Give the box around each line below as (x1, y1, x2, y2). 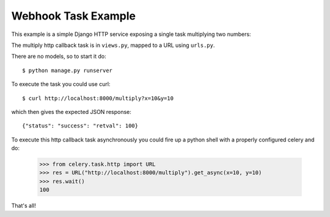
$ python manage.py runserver (22, 67, 113, 74)
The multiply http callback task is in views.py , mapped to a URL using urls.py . (11, 41, 215, 49)
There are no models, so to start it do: (11, 52, 106, 60)
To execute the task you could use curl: (11, 80, 111, 88)
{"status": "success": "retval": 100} (22, 123, 139, 129)
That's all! (11, 202, 36, 210)
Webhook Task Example (11, 9, 136, 23)
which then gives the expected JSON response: (11, 108, 131, 115)
